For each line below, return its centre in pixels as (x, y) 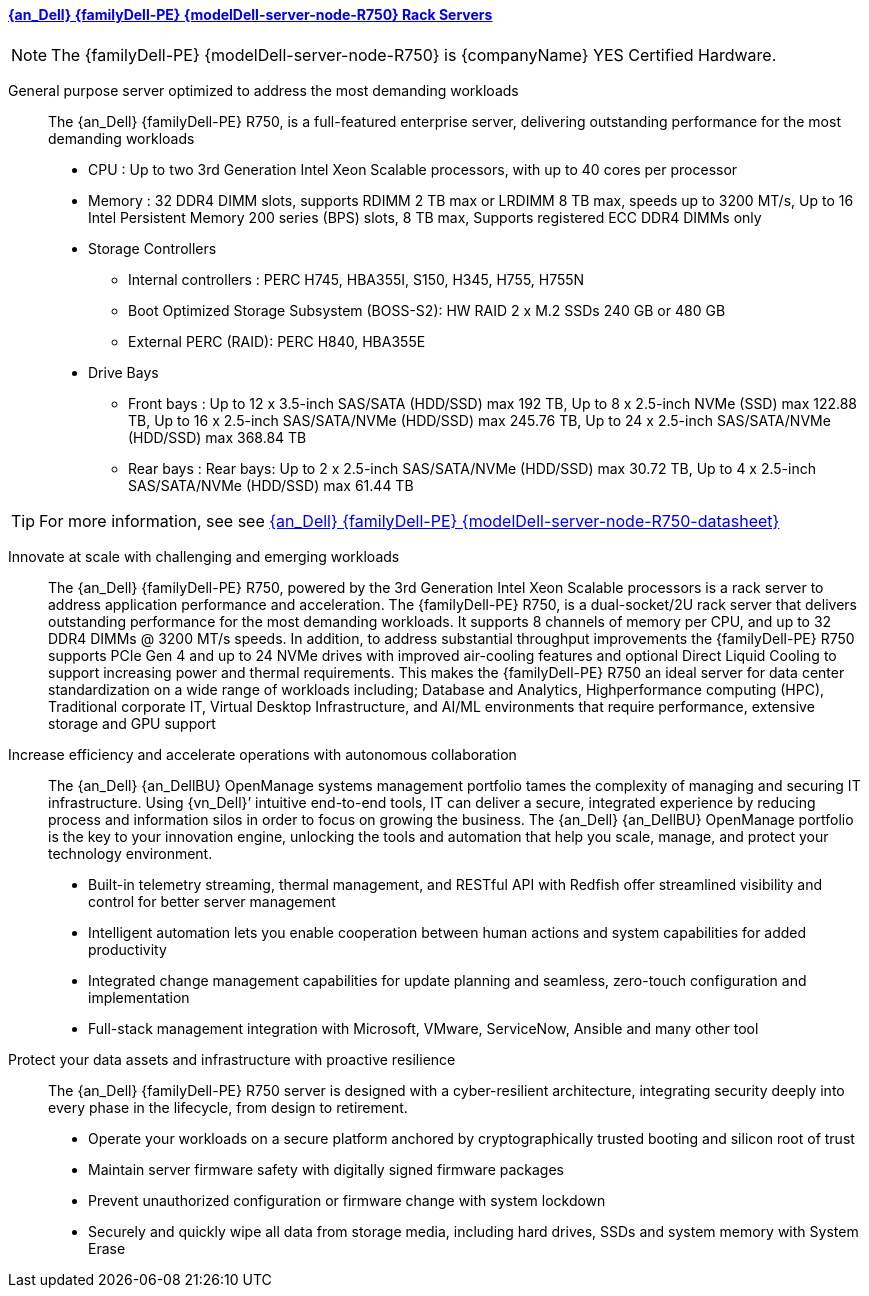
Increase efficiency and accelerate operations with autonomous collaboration (262, 754)
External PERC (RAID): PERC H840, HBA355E (277, 341)
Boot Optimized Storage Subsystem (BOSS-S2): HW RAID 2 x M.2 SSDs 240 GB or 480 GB (427, 310)
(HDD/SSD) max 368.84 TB (217, 437)
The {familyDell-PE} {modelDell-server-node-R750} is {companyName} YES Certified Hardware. (414, 54)
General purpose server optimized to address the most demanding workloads (263, 90)
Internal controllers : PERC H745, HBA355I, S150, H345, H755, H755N (356, 279)
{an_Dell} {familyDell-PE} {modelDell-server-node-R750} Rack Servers (250, 14)
